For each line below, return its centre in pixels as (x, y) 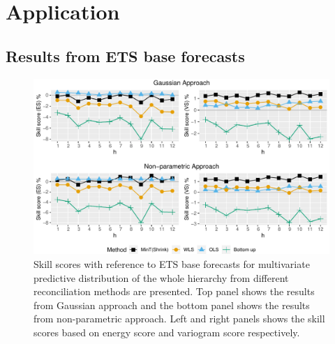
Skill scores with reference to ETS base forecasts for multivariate (172, 263)
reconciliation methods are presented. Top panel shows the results (174, 291)
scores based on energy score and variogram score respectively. (167, 332)
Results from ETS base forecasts (125, 55)
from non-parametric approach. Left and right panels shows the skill (179, 319)
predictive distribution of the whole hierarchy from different (161, 277)
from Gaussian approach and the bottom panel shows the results (172, 305)
